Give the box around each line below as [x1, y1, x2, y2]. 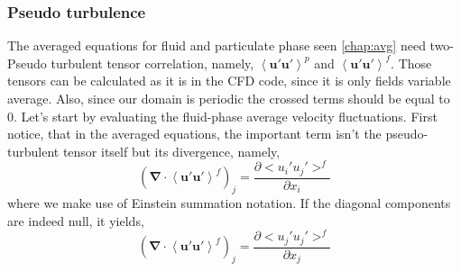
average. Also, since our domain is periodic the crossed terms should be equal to [7, 89, 450, 107]
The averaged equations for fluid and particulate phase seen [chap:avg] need [7, 36, 426, 55]
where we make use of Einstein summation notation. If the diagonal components [7, 194, 451, 212]
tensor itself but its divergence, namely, [62, 141, 281, 160]
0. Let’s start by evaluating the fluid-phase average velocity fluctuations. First [7, 106, 438, 125]
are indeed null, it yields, [7, 211, 144, 230]
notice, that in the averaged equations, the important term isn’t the [7, 124, 382, 143]
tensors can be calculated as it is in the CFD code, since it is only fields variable [7, 71, 451, 90]
